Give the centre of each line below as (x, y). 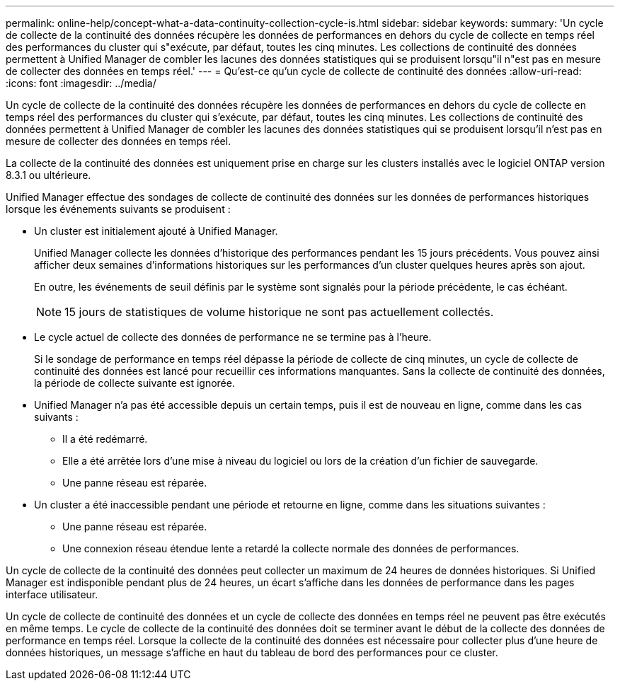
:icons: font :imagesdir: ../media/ (81, 83)
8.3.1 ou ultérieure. (48, 175)
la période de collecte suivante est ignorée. (134, 383)
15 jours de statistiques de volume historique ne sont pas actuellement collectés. (279, 312)
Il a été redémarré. (105, 439)
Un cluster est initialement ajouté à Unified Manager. (156, 231)
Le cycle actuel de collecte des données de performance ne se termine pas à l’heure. (233, 337)
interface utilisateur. (52, 594)
